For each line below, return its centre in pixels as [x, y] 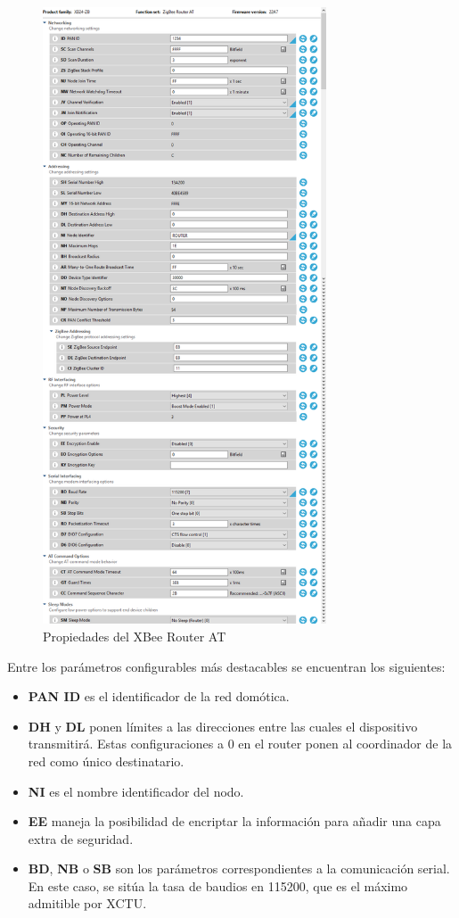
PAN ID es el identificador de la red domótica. [159, 696]
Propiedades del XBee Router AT [135, 636]
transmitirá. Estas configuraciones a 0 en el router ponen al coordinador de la [240, 744]
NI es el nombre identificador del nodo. [136, 791]
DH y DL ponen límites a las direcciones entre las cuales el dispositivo [223, 726]
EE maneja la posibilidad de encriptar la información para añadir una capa [234, 821]
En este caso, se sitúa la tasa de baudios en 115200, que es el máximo [218, 885]
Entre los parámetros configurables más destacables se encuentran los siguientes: [226, 666]
